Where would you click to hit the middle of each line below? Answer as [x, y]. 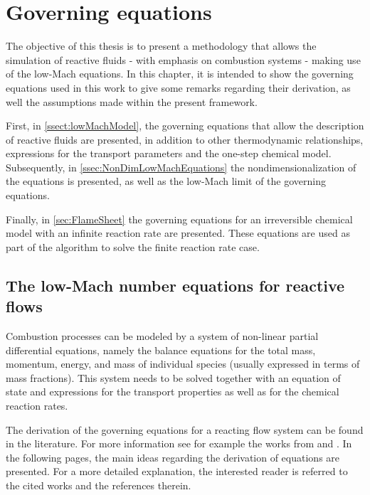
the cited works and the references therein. [99, 485]
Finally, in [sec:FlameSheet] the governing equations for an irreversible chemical [179, 219]
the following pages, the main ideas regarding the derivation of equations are [173, 457]
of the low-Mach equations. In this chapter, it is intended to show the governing [180, 74]
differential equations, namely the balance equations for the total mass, [161, 350]
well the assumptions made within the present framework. [132, 101]
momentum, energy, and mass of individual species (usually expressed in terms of [183, 364]
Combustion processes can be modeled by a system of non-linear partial [162, 336]
